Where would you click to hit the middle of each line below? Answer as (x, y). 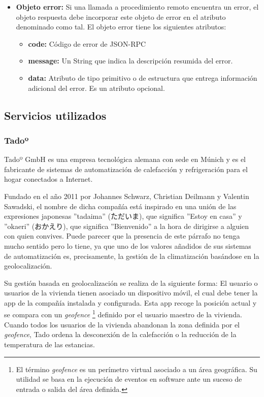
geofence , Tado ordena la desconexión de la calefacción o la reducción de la (120, 334)
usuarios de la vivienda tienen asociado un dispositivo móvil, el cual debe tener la (131, 293)
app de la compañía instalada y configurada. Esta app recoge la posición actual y (130, 302)
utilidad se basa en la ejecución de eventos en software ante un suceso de (129, 379)
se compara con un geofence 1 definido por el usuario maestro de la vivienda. (123, 314)
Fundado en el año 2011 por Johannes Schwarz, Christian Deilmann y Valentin (127, 196)
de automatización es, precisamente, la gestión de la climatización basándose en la (132, 256)
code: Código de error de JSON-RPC (87, 43)
